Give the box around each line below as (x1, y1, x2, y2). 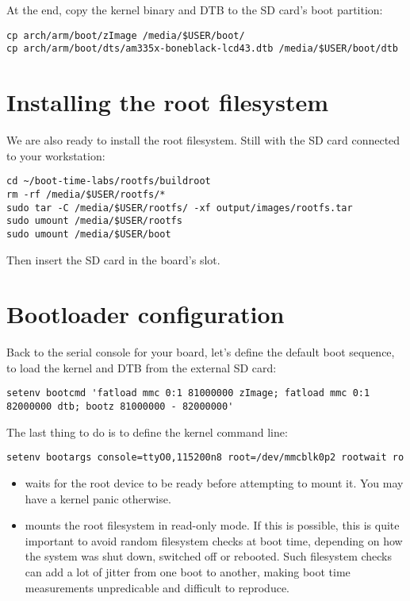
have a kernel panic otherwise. (25, 490, 171, 507)
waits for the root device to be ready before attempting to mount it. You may (25, 474, 404, 491)
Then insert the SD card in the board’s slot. (6, 251, 220, 268)
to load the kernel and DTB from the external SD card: (6, 359, 277, 376)
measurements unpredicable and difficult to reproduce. (25, 579, 290, 595)
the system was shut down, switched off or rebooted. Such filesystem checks (25, 548, 393, 564)
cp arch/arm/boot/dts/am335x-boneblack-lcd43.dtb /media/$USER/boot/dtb (6, 43, 398, 55)
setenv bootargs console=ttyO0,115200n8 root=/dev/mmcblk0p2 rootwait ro (6, 452, 404, 464)
